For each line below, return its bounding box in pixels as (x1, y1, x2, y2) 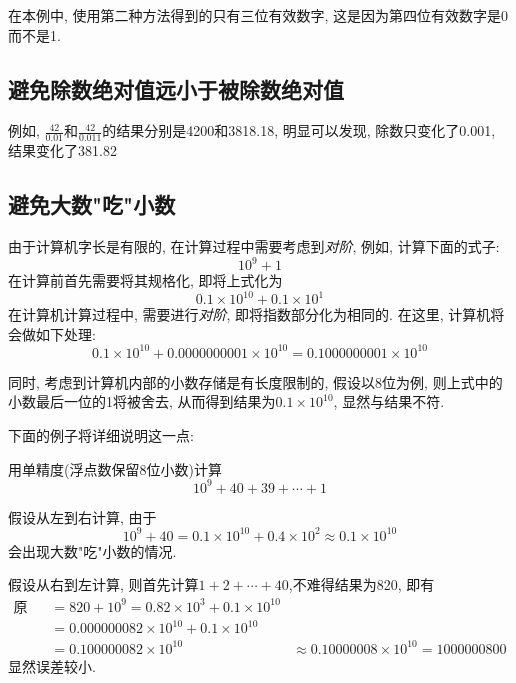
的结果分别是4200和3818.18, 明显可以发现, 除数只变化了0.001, (102, 120, 496, 141)
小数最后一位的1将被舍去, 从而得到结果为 (8, 391, 276, 412)
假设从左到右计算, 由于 (8, 506, 157, 527)
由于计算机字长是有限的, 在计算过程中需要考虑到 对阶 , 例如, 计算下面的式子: (8, 236, 500, 257)
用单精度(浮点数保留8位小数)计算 (8, 458, 222, 479)
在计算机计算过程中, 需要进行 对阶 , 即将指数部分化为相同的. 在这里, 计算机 (8, 304, 491, 325)
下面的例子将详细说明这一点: (8, 425, 194, 446)
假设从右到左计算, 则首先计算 (8, 574, 199, 595)
